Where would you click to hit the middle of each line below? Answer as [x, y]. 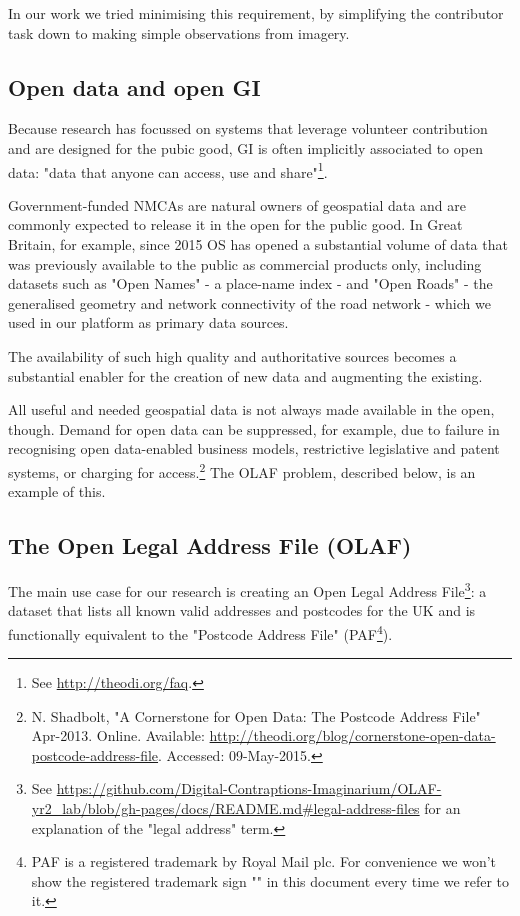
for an [442, 808]
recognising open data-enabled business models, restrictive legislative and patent [254, 448]
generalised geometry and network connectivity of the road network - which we [249, 302]
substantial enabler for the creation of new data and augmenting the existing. [245, 375]
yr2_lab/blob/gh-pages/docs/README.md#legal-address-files [225, 808]
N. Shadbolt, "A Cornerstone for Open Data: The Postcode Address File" [256, 715]
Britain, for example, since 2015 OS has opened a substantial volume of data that [258, 244]
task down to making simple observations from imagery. [179, 32]
